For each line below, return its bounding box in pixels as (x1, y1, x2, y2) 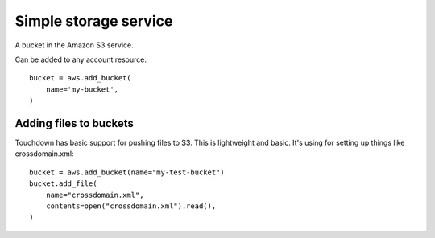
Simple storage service (14, 12, 173, 30)
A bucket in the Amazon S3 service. (14, 40, 135, 50)
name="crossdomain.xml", (45, 190, 144, 199)
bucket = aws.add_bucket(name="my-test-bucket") (29, 167, 225, 177)
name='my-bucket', (45, 84, 119, 94)
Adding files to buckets (14, 117, 135, 130)
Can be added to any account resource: (14, 55, 147, 64)
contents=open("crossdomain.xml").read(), (45, 201, 217, 211)
